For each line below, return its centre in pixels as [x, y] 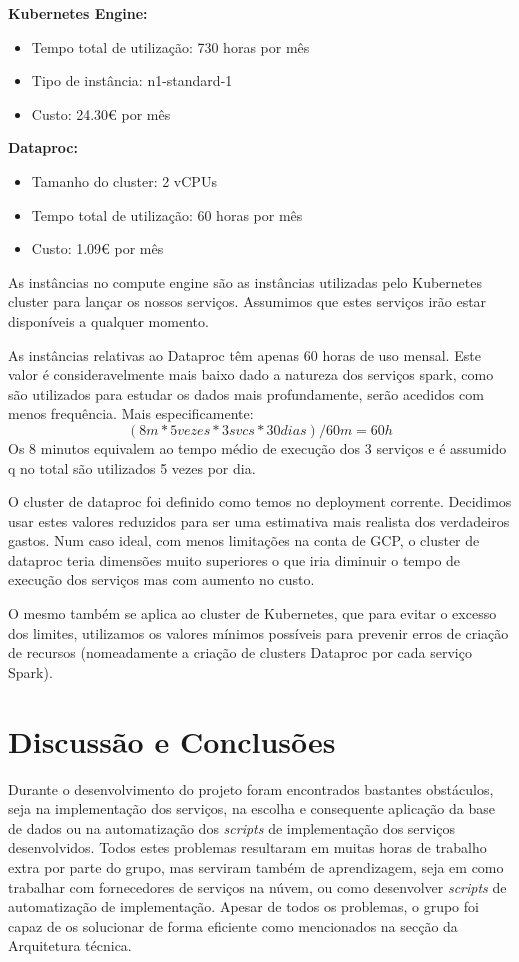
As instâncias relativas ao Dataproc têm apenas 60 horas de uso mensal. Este [244, 354]
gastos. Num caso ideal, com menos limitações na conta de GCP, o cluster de [244, 540]
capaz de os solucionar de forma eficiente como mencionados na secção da [233, 925]
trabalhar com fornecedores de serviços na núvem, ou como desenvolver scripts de [257, 886]
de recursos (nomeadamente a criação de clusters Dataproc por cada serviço [240, 652]
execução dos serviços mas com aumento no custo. [161, 579]
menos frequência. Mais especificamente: [131, 413]
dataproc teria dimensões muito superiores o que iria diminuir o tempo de [234, 559]
